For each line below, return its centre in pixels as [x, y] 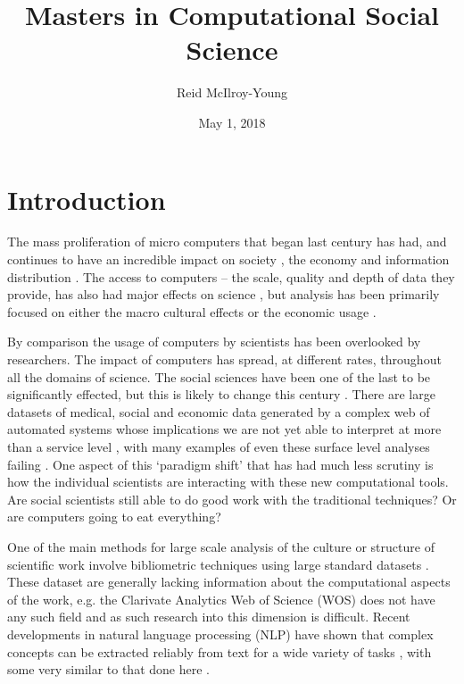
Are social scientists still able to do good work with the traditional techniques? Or [232, 499]
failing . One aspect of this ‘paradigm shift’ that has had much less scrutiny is [220, 464]
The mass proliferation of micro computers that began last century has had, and [227, 242]
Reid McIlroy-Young [232, 92]
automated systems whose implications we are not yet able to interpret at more [224, 429]
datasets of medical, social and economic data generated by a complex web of [219, 411]
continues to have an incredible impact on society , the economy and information [228, 259]
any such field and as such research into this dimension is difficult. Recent [209, 617]
